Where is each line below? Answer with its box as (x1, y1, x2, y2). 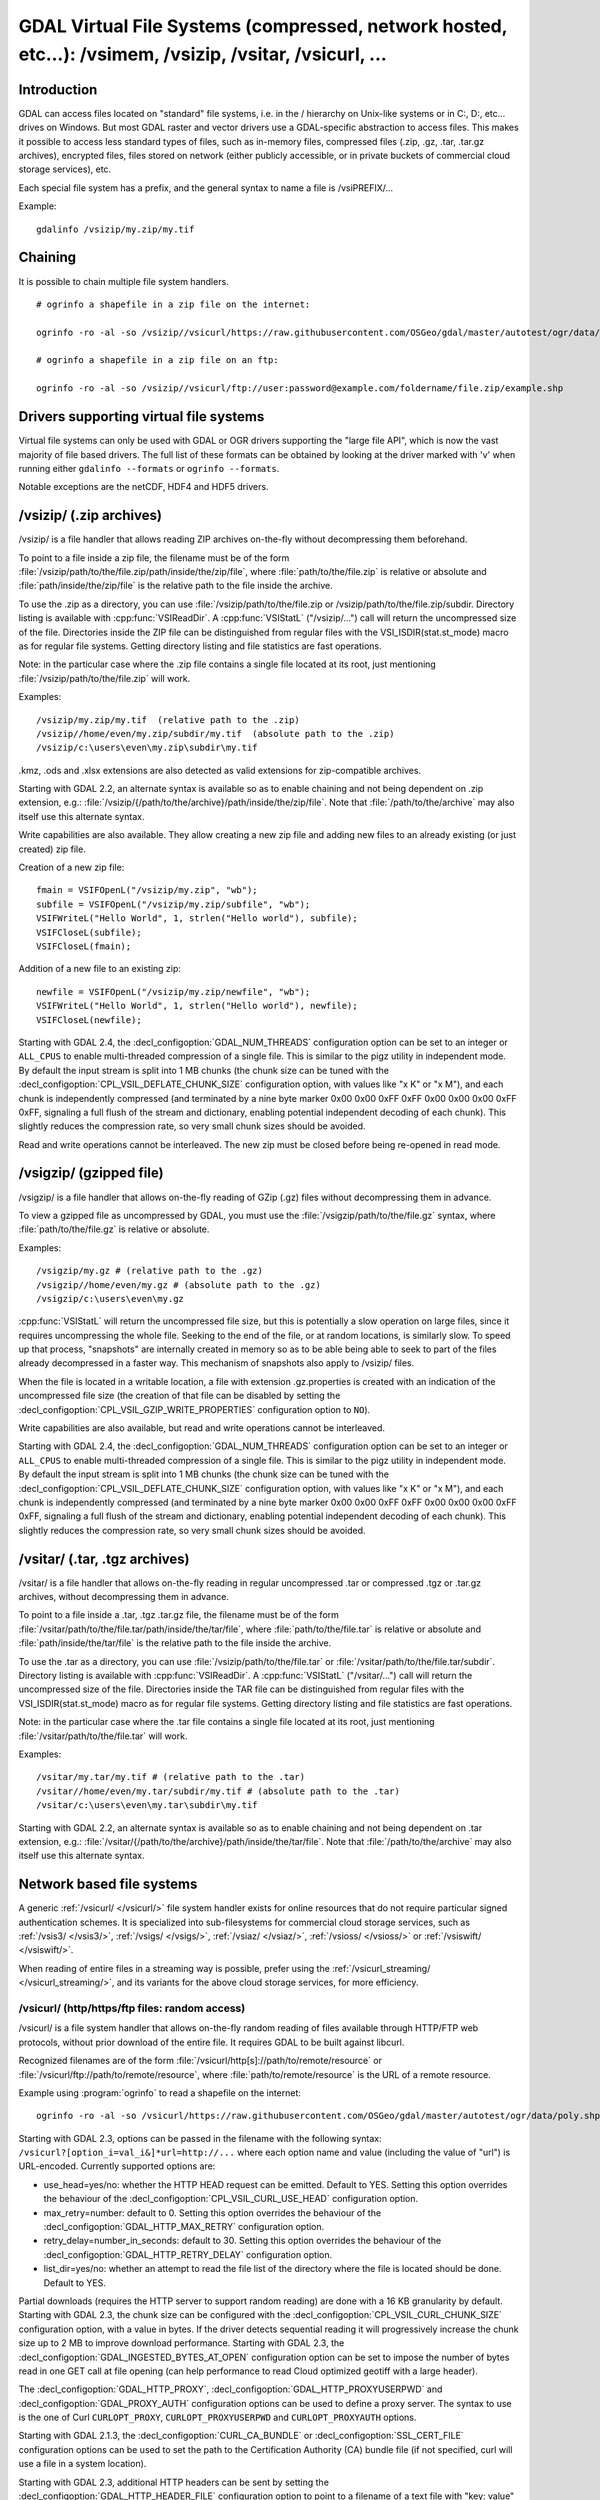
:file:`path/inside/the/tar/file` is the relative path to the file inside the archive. (18, 1637, 332, 1649)
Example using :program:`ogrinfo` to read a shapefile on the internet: (18, 2086, 302, 2099)
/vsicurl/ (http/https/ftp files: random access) (18, 2001, 246, 2015)
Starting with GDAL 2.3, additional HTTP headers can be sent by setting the (18, 2476, 330, 2488)
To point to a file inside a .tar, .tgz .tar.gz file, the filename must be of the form (18, 1609, 340, 1621)
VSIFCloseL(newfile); (36, 1014, 142, 1025)
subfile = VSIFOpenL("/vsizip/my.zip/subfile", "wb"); (36, 898, 311, 910)
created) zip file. (18, 843, 87, 855)
